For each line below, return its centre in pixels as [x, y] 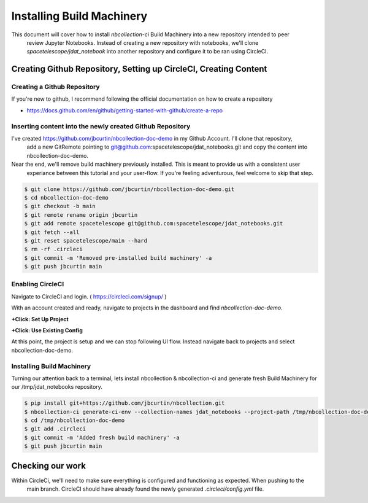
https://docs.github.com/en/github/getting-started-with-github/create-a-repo [125, 110]
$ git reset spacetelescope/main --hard [86, 240]
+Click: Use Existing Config [47, 330]
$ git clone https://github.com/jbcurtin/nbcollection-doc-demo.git [129, 189]
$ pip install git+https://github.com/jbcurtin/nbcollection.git [125, 403]
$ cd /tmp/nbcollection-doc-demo [75, 420]
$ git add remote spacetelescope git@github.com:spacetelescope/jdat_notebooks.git [154, 224]
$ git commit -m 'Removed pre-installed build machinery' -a [118, 258]
